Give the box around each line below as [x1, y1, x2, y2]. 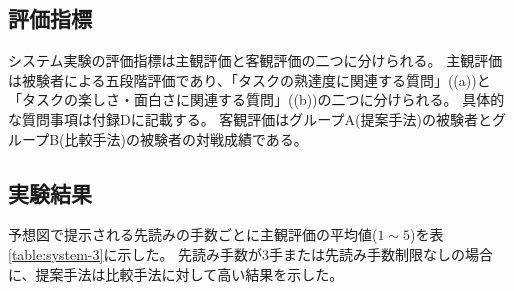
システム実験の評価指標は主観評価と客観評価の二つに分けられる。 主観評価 [8, 50, 503, 71]
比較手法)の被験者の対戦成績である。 [64, 128, 308, 149]
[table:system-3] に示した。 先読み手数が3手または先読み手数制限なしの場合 [8, 243, 494, 264]
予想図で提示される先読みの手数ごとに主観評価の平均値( [8, 224, 378, 245]
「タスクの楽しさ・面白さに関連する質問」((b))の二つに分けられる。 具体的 [8, 89, 505, 110]
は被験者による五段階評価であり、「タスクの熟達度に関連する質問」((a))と [8, 69, 491, 90]
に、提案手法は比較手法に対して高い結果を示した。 [8, 263, 344, 284]
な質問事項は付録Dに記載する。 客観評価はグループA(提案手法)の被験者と [8, 108, 492, 129]
